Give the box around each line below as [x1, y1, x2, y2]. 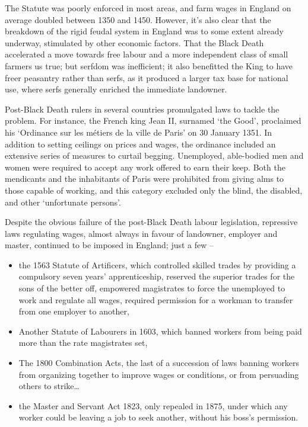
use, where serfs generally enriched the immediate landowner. [5, 83, 227, 95]
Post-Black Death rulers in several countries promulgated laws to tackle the [5, 102, 280, 115]
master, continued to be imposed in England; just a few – [5, 239, 214, 251]
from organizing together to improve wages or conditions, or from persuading [18, 368, 299, 380]
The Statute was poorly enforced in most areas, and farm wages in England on [5, 2, 291, 14]
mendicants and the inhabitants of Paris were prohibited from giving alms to [5, 172, 284, 185]
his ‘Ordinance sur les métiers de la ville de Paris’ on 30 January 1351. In [5, 126, 272, 138]
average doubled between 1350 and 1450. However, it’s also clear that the [5, 13, 271, 25]
